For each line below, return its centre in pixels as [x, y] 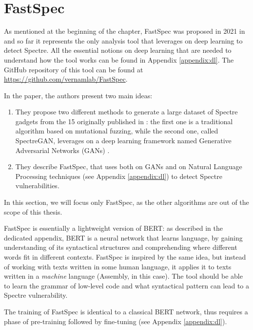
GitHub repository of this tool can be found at [74, 69]
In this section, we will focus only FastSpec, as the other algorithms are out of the [126, 202]
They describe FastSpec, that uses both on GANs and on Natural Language [129, 166]
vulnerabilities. [37, 186]
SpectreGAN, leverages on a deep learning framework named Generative [123, 141]
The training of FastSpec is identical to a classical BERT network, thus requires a [126, 311]
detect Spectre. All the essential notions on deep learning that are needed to [118, 50]
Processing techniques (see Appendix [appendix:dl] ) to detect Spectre [119, 176]
